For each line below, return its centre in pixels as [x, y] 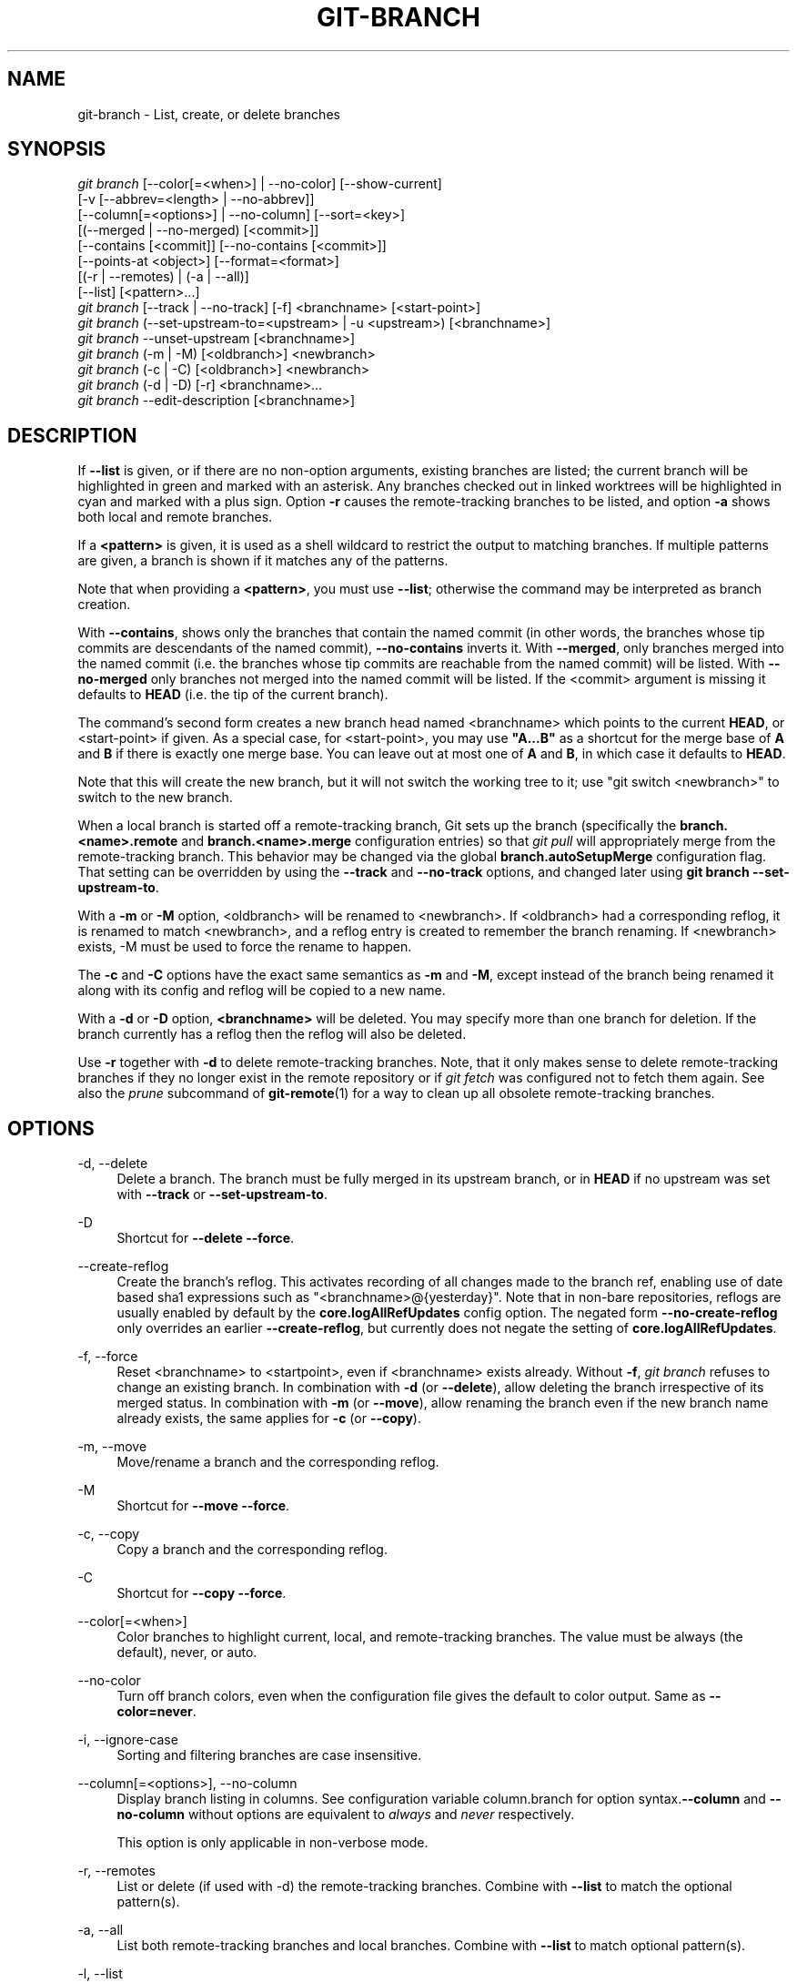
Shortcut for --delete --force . [206, 1238]
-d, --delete [113, 1164]
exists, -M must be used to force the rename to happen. [245, 947]
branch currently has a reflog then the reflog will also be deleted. [272, 1034]
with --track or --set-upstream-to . [222, 1195]
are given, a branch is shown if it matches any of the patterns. [263, 561]
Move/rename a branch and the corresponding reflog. [278, 1462]
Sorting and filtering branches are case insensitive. [269, 1755]
